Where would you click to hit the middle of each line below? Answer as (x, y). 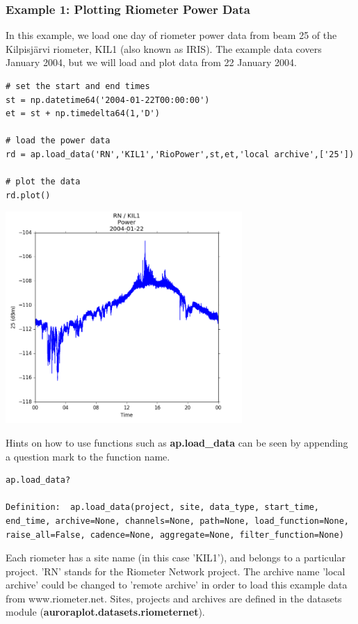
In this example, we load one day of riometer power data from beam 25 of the (171, 35)
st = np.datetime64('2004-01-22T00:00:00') (108, 100)
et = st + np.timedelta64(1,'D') (83, 114)
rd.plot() (28, 195)
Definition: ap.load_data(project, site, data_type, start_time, (163, 507)
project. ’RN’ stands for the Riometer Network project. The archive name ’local (176, 571)
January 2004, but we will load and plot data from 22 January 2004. (151, 62)
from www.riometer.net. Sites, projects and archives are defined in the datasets (174, 598)
